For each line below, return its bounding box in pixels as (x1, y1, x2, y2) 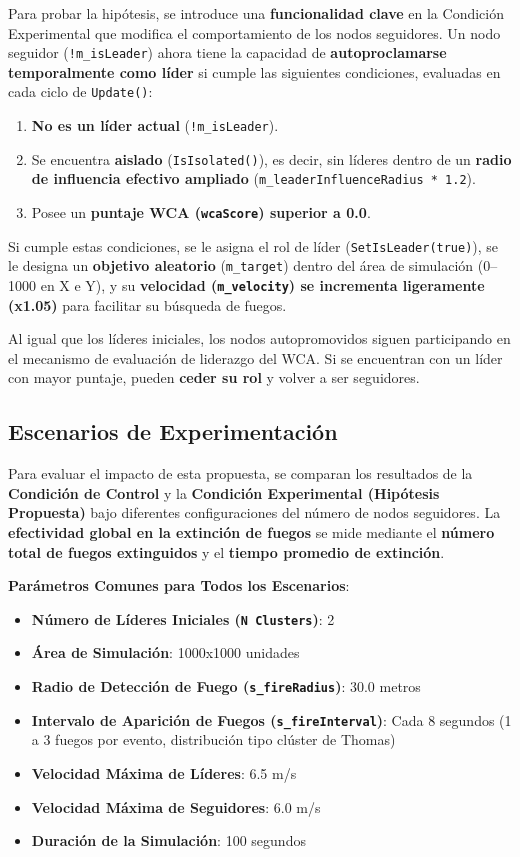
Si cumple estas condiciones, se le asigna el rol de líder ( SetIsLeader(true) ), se (8, 235, 499, 256)
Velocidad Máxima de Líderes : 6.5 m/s (31, 762, 297, 783)
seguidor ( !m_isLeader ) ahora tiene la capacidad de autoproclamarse (8, 42, 447, 63)
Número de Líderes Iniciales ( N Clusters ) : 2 (31, 608, 335, 629)
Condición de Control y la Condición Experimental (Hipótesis (8, 482, 440, 503)
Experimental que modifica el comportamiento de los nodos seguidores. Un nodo (8, 22, 501, 43)
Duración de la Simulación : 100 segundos (31, 830, 306, 851)
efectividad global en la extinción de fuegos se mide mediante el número (8, 522, 495, 543)
